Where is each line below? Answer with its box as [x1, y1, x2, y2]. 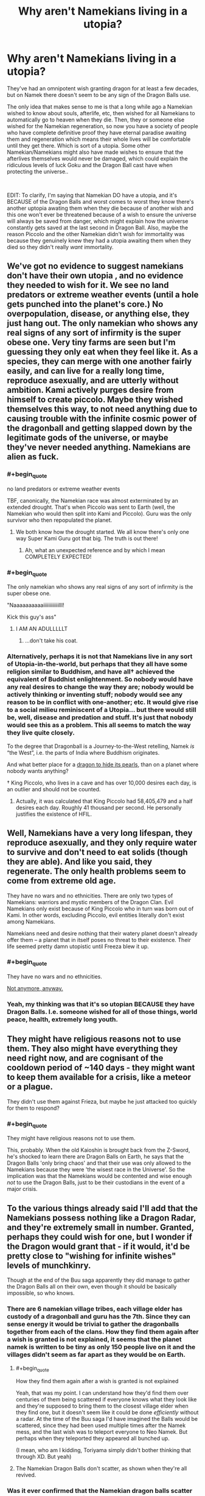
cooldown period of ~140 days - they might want [7, 1063, 195, 1073]
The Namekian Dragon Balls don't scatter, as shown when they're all [15, 1465, 187, 1472]
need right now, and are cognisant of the [7, 1053, 164, 1063]
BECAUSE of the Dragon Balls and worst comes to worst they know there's [7, 198, 194, 205]
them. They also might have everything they [7, 1043, 178, 1054]
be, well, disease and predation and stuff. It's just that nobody [7, 713, 193, 722]
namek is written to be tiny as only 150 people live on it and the [7, 1343, 196, 1351]
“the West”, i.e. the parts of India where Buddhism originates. [7, 749, 160, 756]
